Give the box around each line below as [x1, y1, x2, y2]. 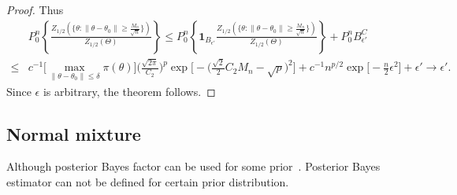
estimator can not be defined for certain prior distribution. [6, 173, 289, 189]
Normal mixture [6, 121, 141, 145]
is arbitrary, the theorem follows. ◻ [43, 83, 216, 99]
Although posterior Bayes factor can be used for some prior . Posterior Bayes [6, 158, 381, 175]
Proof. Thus [6, 2, 64, 17]
